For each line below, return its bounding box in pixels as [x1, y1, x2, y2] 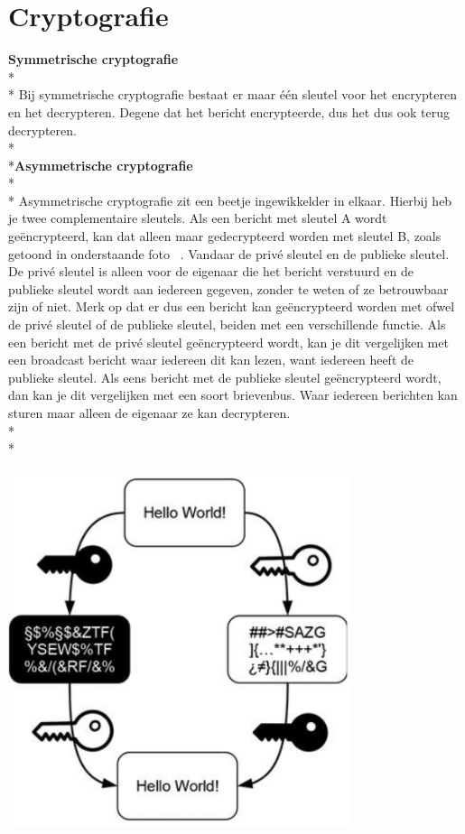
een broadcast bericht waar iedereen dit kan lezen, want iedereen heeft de [8, 350, 414, 369]
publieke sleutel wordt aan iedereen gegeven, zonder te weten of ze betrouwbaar [8, 279, 449, 298]
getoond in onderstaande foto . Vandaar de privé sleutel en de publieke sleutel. [8, 244, 450, 263]
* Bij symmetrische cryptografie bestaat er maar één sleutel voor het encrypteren [8, 85, 457, 104]
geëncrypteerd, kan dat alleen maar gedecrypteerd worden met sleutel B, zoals [8, 227, 442, 246]
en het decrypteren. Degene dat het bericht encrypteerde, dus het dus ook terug [8, 102, 451, 121]
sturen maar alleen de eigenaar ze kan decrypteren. [8, 403, 291, 422]
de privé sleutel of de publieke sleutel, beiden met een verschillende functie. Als [8, 315, 446, 334]
